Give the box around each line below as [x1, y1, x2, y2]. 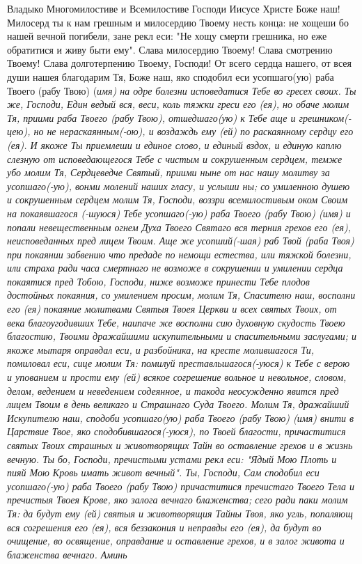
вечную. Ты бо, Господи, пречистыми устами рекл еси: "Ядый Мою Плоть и [7, 451, 337, 466]
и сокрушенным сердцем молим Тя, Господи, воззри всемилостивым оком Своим [7, 192, 348, 207]
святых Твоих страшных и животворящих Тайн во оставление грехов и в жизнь [7, 438, 353, 452]
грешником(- [299, 110, 352, 125]
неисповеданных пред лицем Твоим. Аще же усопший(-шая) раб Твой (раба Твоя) [7, 233, 354, 248]
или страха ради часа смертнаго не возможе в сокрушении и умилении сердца [7, 260, 343, 275]
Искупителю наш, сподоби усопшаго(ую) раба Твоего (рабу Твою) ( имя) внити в [7, 410, 354, 425]
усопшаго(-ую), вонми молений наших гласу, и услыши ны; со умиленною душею [7, 178, 350, 193]
